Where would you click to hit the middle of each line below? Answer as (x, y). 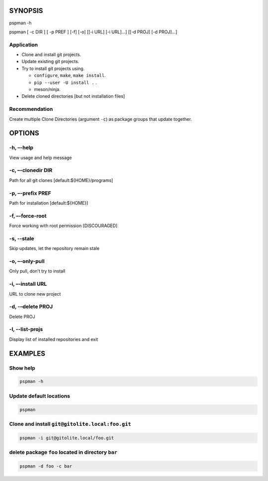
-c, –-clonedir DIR (31, 170)
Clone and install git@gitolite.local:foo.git (70, 424)
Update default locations (40, 396)
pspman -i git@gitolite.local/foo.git (67, 438)
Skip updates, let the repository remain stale (54, 248)
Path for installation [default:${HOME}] (49, 203)
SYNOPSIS (26, 11)
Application (24, 45)
